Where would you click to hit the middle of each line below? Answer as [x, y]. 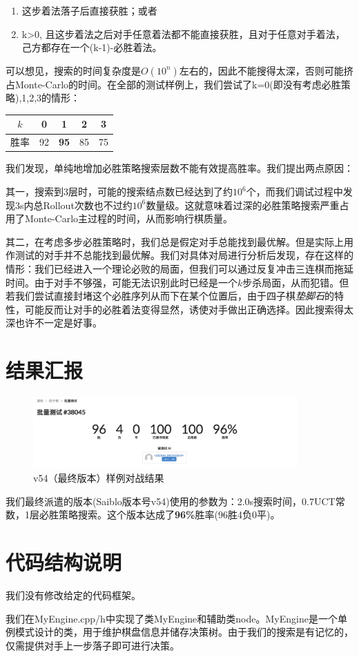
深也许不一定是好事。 [54, 323]
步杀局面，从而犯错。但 [296, 282]
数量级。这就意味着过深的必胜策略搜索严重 [243, 205]
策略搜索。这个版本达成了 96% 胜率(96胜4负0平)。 [169, 514]
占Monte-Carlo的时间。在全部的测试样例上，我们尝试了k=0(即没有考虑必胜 [173, 84]
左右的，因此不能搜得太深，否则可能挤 [266, 70]
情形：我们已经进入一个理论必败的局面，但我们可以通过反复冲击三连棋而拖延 [179, 268]
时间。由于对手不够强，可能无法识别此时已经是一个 [122, 282]
